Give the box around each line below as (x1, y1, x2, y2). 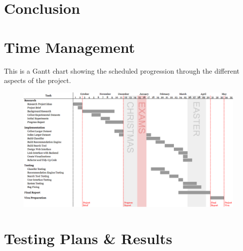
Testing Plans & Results (4, 228, 172, 249)
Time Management (4, 37, 135, 57)
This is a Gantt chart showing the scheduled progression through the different (4, 65, 240, 76)
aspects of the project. (4, 75, 71, 85)
